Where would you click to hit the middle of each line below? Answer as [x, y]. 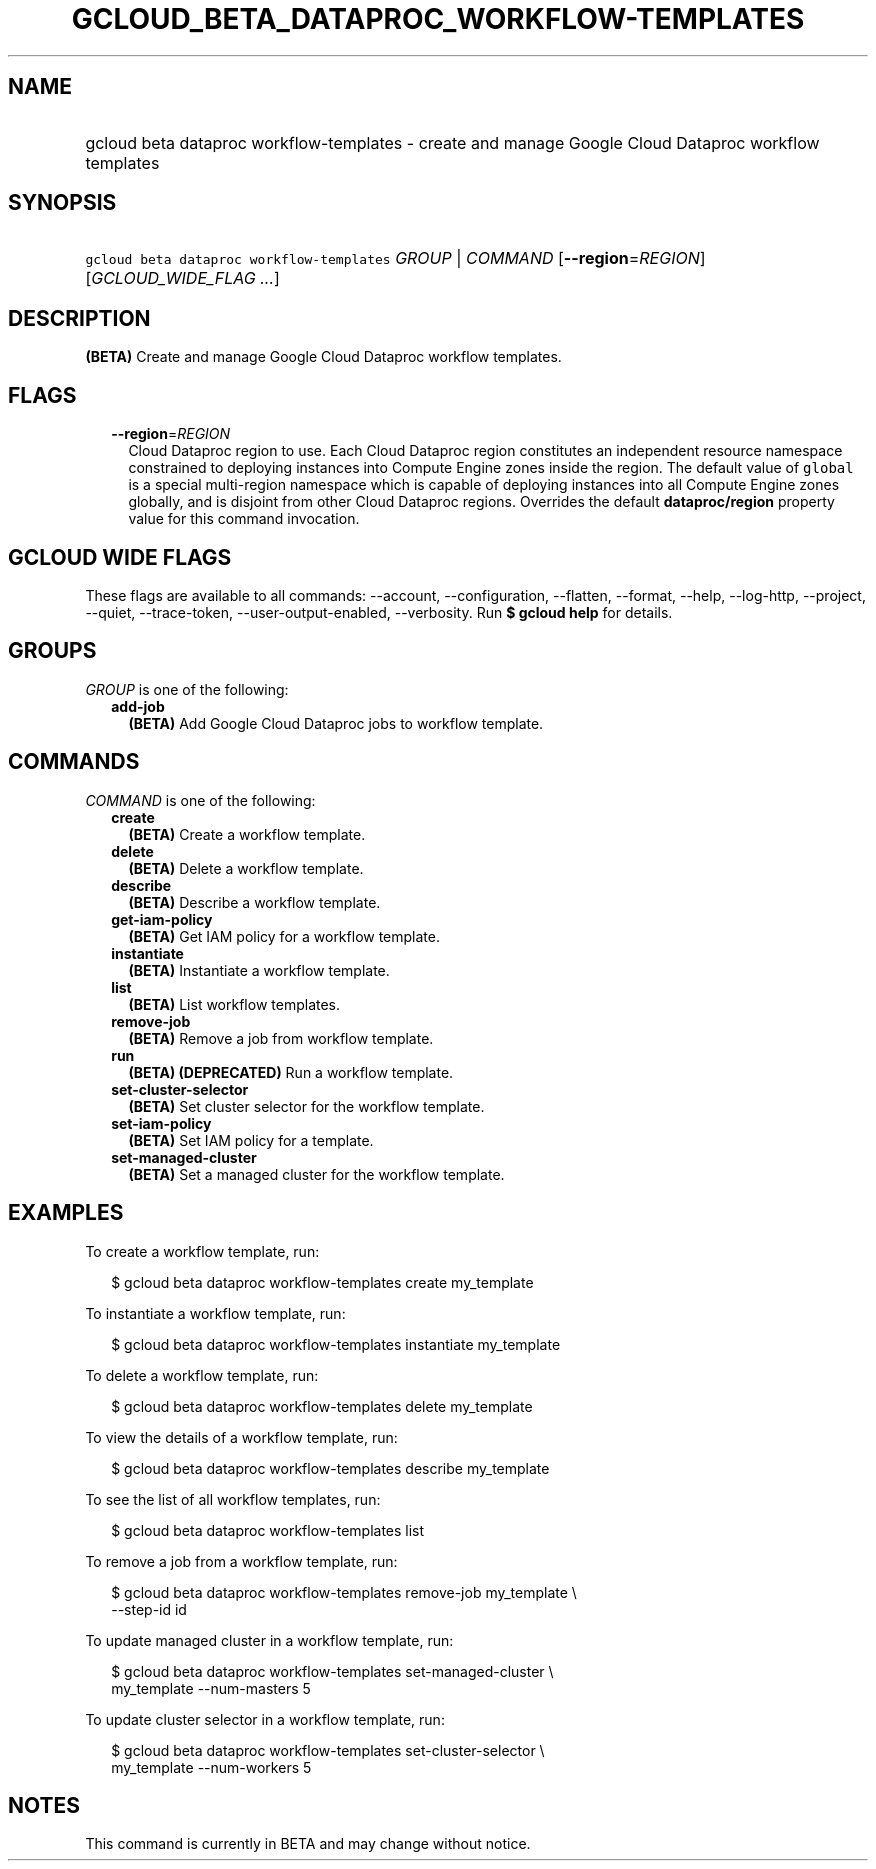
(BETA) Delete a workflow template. [246, 868]
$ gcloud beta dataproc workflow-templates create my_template [322, 1282]
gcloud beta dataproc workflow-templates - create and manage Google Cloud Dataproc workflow [452, 142]
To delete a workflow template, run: [202, 1375]
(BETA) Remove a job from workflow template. [281, 1038]
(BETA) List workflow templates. [234, 1004]
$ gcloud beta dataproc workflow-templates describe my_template [330, 1468]
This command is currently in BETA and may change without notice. [308, 1844]
